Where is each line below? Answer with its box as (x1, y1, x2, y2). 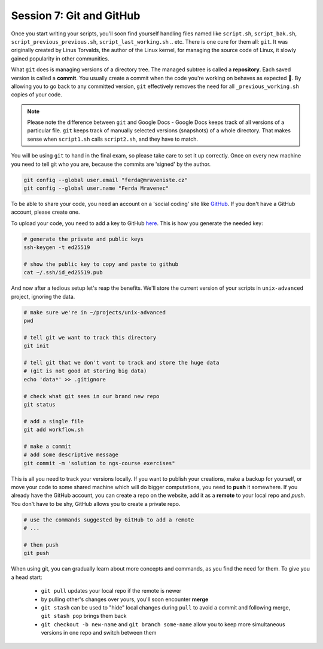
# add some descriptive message (23, 451, 119, 458)
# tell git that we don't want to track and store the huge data (23, 359, 220, 366)
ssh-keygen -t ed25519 (23, 244, 90, 251)
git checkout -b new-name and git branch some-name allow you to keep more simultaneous (41, 620, 285, 628)
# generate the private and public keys (23, 235, 144, 242)
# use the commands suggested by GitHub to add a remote (23, 516, 194, 523)
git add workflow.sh (23, 426, 84, 433)
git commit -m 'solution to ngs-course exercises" (23, 460, 176, 466)
